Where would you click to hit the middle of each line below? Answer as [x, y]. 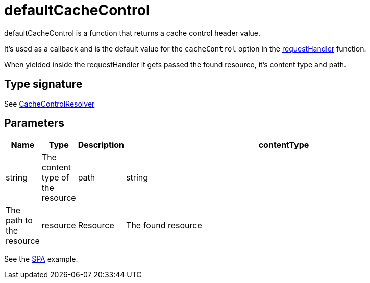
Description [101, 145]
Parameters [34, 123]
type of [55, 178]
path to [19, 221]
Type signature [43, 84]
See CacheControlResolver [50, 104]
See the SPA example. [41, 259]
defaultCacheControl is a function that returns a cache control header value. [132, 33]
